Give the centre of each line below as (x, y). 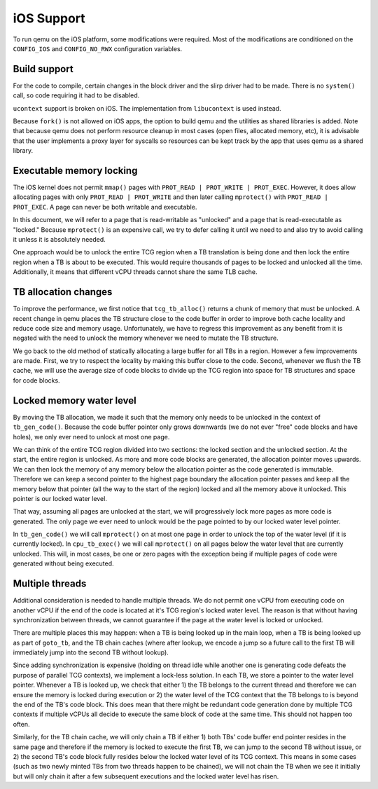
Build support (43, 69)
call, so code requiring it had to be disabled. (76, 95)
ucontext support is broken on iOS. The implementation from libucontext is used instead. (147, 108)
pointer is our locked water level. (60, 498)
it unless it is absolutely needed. (59, 240)
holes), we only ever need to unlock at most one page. (91, 437)
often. (22, 724)
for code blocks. (36, 380)
